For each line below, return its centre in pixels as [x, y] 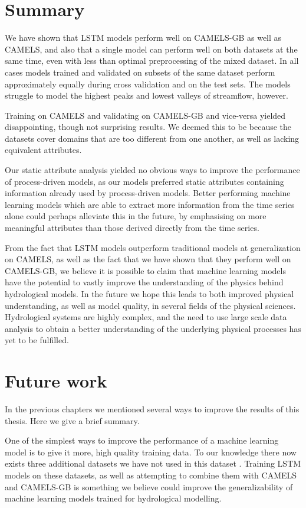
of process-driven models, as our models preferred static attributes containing [144, 181]
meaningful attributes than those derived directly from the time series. [132, 228]
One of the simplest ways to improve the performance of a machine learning [142, 440]
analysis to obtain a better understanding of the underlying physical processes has [153, 328]
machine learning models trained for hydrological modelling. [113, 498]
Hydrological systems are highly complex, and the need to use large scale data [146, 317]
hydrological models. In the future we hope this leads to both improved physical [149, 294]
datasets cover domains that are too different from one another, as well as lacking [152, 138]
